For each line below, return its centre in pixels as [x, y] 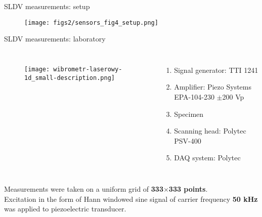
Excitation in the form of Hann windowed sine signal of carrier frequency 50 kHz [131, 199]
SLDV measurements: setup [47, 6]
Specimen [189, 114]
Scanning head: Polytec [210, 131]
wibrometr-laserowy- [88, 69]
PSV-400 [188, 140]
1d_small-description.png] [70, 78]
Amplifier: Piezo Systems [213, 87]
